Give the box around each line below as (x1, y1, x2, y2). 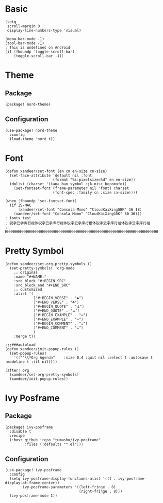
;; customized (14, 287, 42, 292)
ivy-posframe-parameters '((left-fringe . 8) (22, 485, 116, 490)
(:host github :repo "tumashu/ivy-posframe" (9, 437, 101, 442)
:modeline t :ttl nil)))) (5, 359, 57, 364)
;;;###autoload (5, 342, 36, 347)
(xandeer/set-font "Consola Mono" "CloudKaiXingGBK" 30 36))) (14, 211, 142, 216)
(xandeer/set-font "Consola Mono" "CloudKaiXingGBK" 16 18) (17, 207, 142, 212)
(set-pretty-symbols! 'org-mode (9, 266, 75, 270)
